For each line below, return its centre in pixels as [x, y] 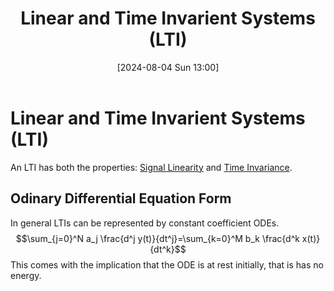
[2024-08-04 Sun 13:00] [168, 67]
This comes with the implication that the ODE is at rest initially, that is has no [167, 264]
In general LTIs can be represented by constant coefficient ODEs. [145, 223]
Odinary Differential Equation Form [121, 198]
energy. [26, 275]
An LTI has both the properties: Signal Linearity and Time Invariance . [151, 167]
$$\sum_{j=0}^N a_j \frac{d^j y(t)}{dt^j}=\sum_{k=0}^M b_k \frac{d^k [157, 238]
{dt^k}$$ [168, 249]
